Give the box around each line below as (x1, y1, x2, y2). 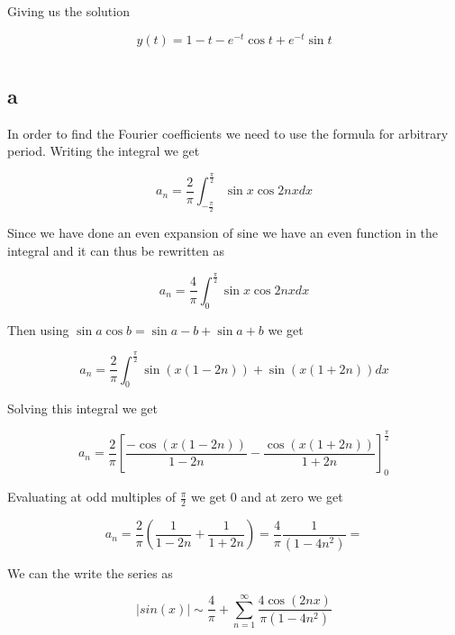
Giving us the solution (7, 2, 130, 20)
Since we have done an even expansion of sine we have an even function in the (7, 223, 439, 242)
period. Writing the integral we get (7, 141, 200, 160)
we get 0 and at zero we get (190, 487, 343, 506)
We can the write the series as (7, 563, 173, 582)
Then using (7, 320, 69, 339)
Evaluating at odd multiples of (7, 487, 176, 506)
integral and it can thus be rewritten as (7, 240, 224, 259)
